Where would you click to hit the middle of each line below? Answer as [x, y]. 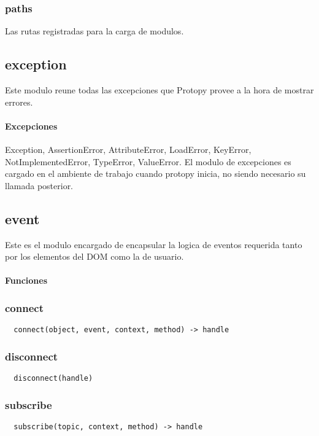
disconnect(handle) [53, 379]
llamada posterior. [39, 185]
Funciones [26, 280]
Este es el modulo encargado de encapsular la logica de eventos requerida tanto [154, 244]
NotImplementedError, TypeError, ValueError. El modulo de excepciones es [148, 161]
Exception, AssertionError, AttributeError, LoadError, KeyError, [128, 149]
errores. [19, 102]
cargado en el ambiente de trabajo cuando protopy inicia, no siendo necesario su [156, 173]
